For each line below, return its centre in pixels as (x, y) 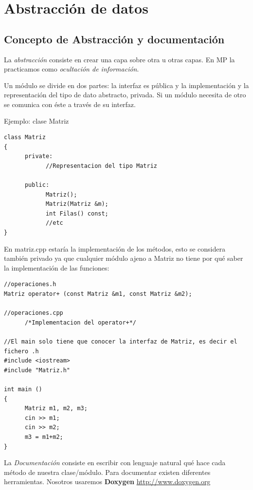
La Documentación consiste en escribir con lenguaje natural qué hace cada (115, 463)
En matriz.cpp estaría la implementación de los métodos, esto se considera (115, 248)
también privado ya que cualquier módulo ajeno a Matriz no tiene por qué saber (124, 258)
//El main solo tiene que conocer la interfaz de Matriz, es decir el (121, 342)
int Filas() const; (77, 213)
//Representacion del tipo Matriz (101, 166)
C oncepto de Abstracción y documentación (114, 39)
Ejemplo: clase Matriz (36, 120)
